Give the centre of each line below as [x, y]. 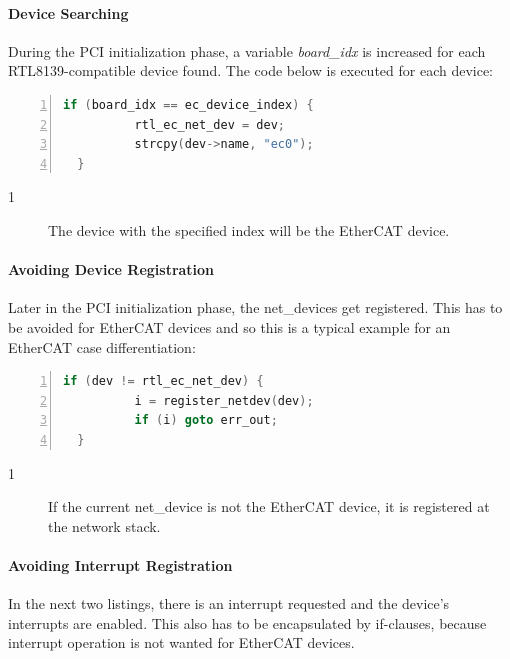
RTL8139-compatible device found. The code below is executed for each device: [251, 70]
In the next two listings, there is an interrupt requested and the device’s [229, 603]
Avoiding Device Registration [111, 269]
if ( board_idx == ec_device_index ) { [188, 104]
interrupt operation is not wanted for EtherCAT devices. [181, 642]
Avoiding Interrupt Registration [120, 564]
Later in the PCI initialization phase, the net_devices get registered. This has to [255, 307]
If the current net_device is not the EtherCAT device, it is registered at [269, 506]
